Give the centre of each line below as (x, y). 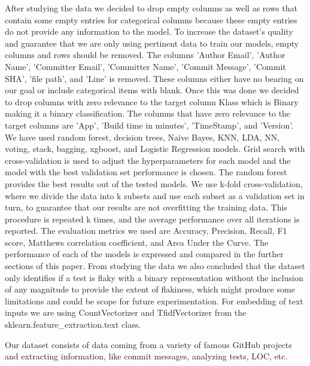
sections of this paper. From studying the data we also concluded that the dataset (155, 266)
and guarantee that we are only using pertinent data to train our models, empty (152, 43)
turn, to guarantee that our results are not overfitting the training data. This (146, 207)
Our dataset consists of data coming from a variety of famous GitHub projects (148, 344)
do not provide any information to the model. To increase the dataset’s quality (149, 31)
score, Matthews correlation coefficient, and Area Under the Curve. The (137, 242)
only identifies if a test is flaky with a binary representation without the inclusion (154, 277)
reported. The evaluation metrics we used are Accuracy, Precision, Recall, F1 (146, 231)
